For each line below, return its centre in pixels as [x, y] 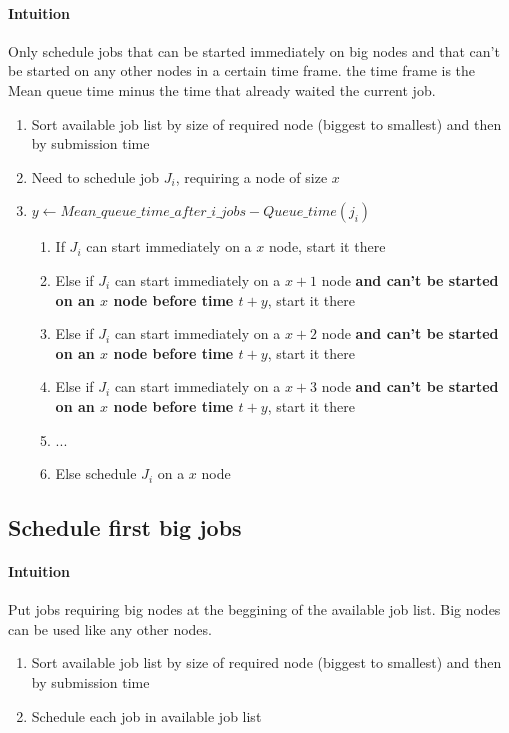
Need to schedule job [95, 176]
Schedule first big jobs [125, 527]
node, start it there [327, 246]
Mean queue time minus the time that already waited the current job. [222, 89]
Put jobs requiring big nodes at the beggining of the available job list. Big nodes [254, 609]
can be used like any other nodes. [110, 628]
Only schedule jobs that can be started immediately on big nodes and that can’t [254, 50]
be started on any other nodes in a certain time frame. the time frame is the [242, 70]
